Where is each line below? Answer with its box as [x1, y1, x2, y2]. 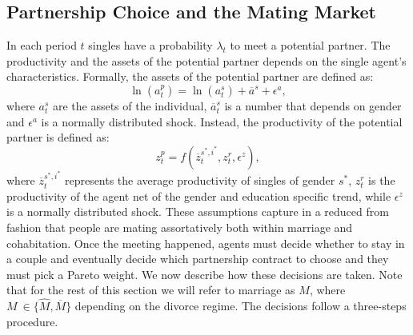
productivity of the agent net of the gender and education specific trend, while [6, 187, 391, 204]
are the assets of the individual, [52, 97, 207, 114]
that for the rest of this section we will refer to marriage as [6, 281, 295, 298]
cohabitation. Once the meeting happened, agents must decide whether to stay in [6, 234, 405, 251]
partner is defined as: [6, 129, 110, 146]
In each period [6, 37, 77, 54]
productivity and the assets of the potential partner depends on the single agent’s [6, 52, 407, 69]
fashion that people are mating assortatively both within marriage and [6, 218, 353, 235]
